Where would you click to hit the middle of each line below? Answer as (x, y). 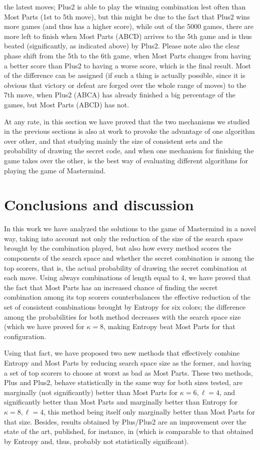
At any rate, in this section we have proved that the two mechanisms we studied (127, 121)
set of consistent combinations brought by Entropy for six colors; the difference (125, 306)
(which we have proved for (44, 326)
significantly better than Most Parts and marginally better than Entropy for (121, 402)
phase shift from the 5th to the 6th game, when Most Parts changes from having (127, 55)
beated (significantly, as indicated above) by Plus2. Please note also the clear (122, 46)
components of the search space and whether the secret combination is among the (129, 258)
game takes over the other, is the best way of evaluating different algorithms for (126, 160)
